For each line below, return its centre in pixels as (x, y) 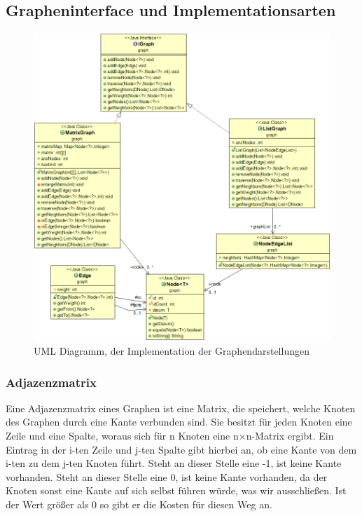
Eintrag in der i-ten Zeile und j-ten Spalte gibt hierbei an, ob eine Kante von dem (181, 449)
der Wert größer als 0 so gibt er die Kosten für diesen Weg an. (139, 504)
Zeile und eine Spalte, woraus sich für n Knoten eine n (122, 436)
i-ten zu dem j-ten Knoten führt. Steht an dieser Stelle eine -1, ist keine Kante (174, 463)
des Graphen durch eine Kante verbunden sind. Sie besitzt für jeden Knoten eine (179, 422)
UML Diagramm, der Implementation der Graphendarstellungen (172, 351)
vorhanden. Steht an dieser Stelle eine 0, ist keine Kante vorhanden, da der (167, 476)
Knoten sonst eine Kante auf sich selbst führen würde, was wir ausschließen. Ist (176, 490)
